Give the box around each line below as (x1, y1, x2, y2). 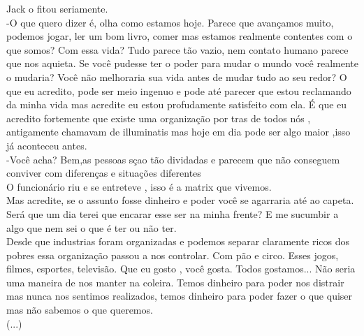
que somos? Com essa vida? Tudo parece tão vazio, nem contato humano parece (6, 42, 349, 57)
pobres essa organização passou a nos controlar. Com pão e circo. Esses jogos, (6, 247, 339, 262)
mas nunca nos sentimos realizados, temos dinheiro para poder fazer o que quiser (6, 288, 353, 303)
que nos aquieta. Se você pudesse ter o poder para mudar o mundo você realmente (6, 56, 358, 71)
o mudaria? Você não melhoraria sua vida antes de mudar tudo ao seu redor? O (6, 69, 347, 84)
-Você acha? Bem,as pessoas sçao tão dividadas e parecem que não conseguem (6, 152, 340, 166)
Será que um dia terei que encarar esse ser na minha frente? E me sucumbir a (6, 206, 339, 221)
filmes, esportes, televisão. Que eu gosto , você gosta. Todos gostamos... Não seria (6, 261, 356, 276)
